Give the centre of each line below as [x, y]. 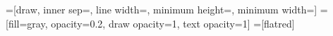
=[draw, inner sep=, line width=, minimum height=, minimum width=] [162, 9]
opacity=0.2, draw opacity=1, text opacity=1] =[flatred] [173, 23]
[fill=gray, [27, 23]
